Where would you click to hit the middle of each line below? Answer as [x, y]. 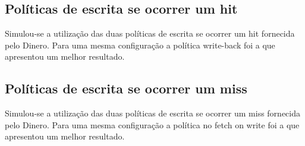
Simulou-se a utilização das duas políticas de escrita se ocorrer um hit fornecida [150, 33]
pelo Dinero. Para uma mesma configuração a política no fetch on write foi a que [152, 124]
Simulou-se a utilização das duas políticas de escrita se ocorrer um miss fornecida [152, 113]
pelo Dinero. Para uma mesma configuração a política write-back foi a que [140, 45]
